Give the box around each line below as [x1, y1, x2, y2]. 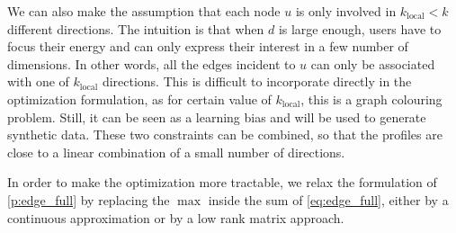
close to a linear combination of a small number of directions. [7, 142, 345, 161]
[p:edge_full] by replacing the [7, 190, 170, 209]
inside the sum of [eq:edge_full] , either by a [208, 190, 449, 209]
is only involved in [295, 2, 397, 20]
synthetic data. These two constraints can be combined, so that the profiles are [7, 125, 443, 144]
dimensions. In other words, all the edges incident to [7, 54, 296, 73]
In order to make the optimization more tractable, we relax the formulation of [7, 173, 437, 192]
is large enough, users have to [278, 19, 442, 38]
